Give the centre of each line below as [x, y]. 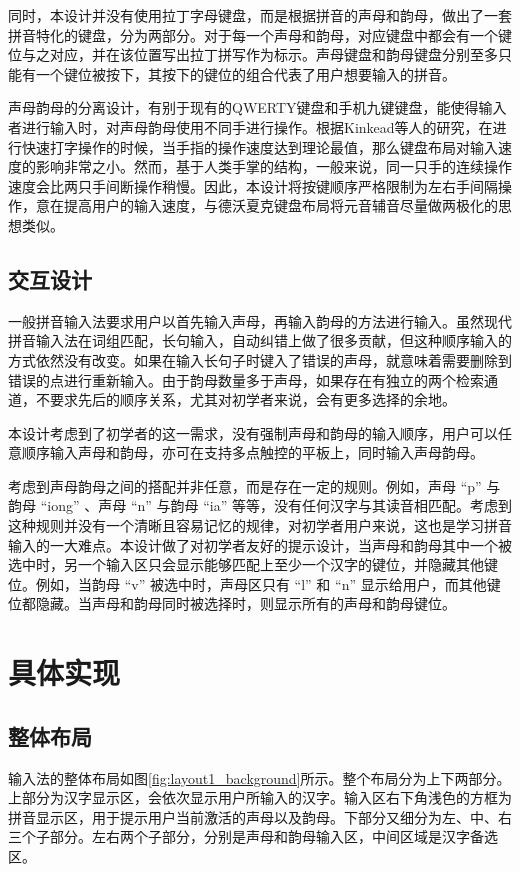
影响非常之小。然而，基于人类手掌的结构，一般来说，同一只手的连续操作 [273, 166]
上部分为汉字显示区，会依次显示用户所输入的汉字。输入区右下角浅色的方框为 [260, 797]
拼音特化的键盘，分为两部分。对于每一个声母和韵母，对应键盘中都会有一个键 [260, 34]
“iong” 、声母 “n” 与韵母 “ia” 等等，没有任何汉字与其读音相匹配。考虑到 [276, 505]
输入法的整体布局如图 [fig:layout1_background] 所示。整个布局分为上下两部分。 [259, 777]
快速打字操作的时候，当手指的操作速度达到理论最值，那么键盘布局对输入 [259, 146]
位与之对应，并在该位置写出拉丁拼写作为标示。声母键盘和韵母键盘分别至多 [253, 54]
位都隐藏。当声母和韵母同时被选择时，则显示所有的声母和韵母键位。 [232, 603]
